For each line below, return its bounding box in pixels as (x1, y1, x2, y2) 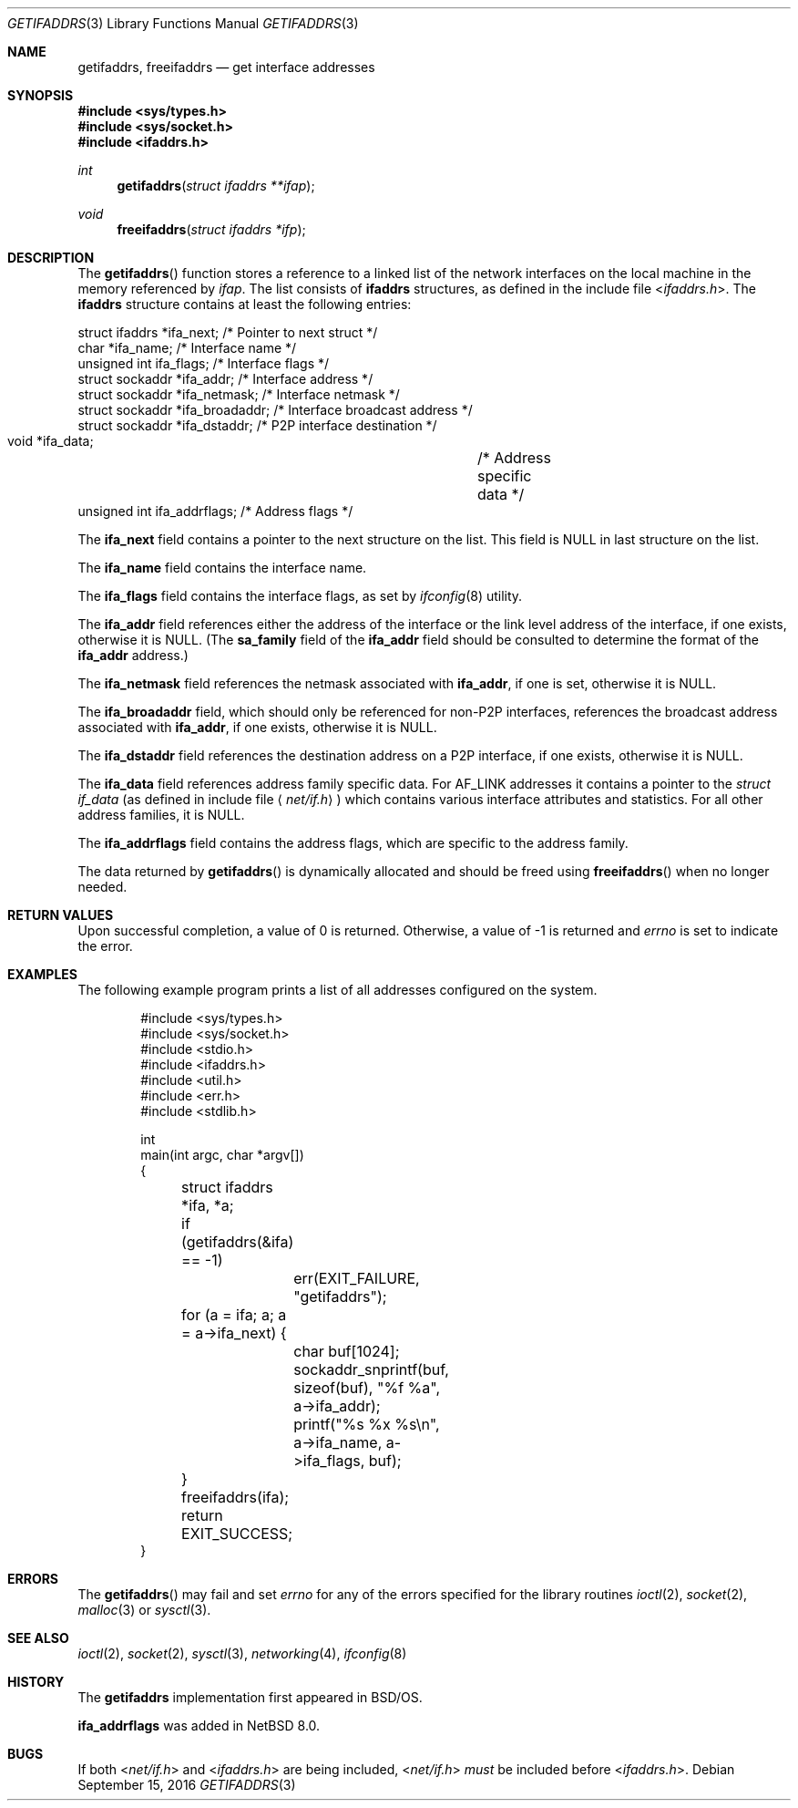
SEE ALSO (7, 1630, 69, 1646)
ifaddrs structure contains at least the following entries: (77, 296, 412, 312)
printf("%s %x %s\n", (293, 1415, 440, 1433)
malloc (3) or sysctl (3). (77, 1602, 211, 1617)
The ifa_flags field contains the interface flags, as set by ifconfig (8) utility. (77, 588, 523, 604)
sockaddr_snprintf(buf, (293, 1360, 449, 1379)
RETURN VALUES (7, 907, 114, 923)
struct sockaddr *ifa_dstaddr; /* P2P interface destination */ (77, 418, 437, 433)
